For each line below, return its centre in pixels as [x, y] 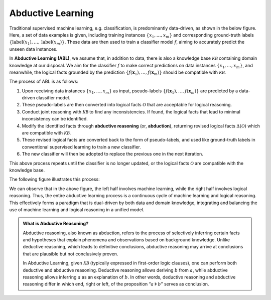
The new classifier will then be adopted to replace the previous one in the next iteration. [112, 154]
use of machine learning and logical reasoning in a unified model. [77, 209]
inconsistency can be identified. [55, 119]
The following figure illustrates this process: [54, 179]
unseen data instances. [33, 49]
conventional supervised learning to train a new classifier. [82, 147]
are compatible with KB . [46, 133]
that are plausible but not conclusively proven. [71, 254]
